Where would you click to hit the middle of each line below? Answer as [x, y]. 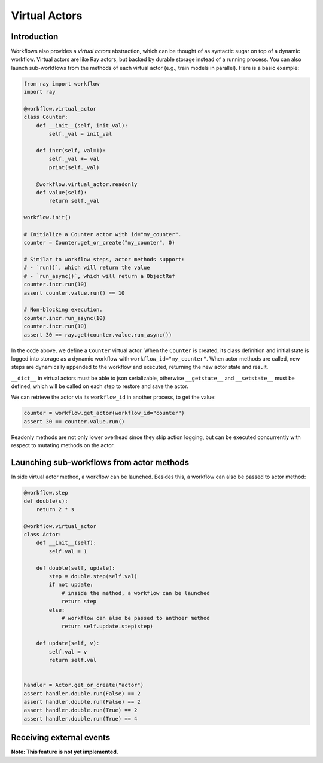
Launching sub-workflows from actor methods [100, 463]
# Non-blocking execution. [63, 310]
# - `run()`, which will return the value [87, 268]
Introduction [35, 37]
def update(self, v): [68, 643]
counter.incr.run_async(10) [65, 318]
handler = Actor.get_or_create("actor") [83, 685]
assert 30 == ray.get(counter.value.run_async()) [98, 335]
